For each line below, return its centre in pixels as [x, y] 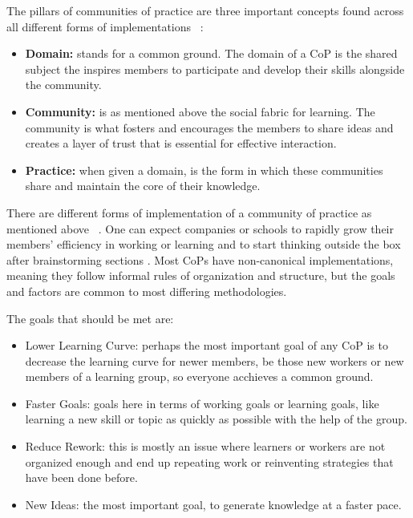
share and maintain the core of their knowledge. [143, 186]
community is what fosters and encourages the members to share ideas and [209, 127]
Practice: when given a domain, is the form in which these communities [204, 170]
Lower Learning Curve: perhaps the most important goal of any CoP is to [206, 345]
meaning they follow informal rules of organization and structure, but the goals [201, 275]
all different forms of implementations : [105, 26]
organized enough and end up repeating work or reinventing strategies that [209, 461]
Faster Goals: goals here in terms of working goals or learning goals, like [202, 403]
